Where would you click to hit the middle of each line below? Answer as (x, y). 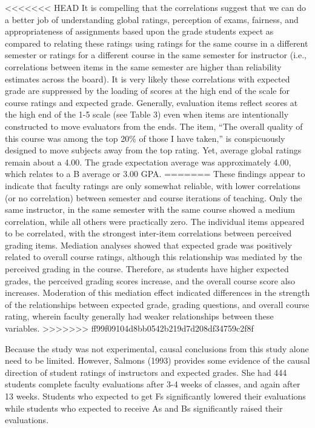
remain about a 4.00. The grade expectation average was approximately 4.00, (148, 162)
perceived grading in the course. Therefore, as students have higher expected (147, 269)
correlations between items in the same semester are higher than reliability (143, 66)
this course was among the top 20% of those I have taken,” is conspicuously (145, 138)
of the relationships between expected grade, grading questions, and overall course (157, 304)
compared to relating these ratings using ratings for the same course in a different (157, 43)
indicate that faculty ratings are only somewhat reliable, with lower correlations (153, 185)
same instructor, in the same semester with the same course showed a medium (150, 209)
